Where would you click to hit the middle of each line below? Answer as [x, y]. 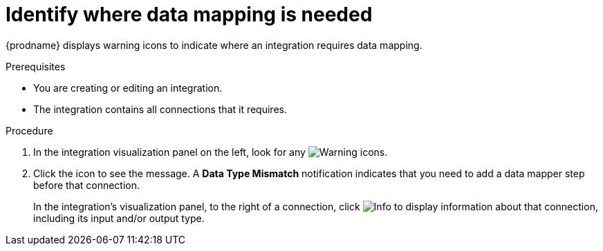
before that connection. [87, 185]
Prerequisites [36, 66]
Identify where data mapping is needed [189, 14]
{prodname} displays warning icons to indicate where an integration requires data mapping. [214, 45]
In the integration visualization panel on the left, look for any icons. [211, 152]
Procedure [29, 130]
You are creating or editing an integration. [128, 88]
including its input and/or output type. [119, 218]
